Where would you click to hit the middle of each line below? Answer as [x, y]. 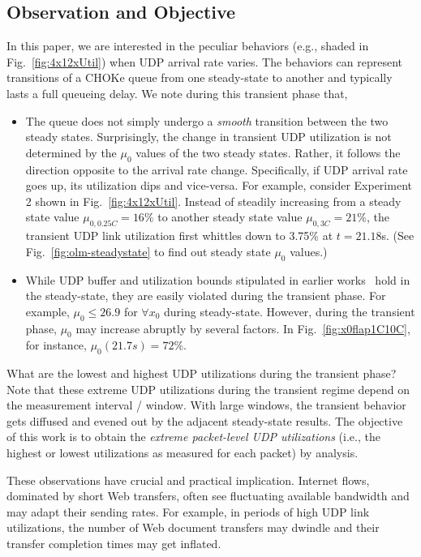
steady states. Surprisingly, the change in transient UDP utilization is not [208, 137]
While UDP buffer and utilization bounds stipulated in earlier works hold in [218, 279]
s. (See [398, 236]
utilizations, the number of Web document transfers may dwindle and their [193, 527]
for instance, [56, 345]
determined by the [71, 152]
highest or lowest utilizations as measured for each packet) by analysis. [183, 453]
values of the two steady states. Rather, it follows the [268, 152]
